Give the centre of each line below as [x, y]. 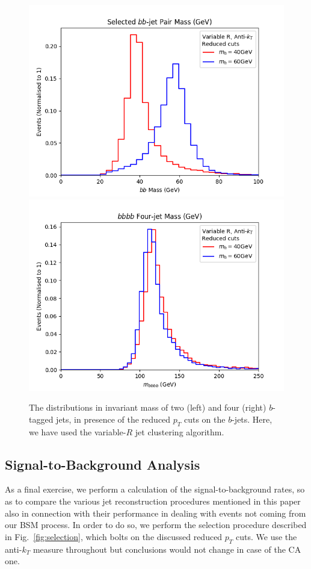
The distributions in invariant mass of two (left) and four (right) [148, 407]
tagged [41, 419]
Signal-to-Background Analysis [103, 464]
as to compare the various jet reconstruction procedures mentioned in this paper [153, 501]
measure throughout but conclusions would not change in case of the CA [167, 549]
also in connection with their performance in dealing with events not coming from [155, 513]
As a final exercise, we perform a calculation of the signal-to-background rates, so [155, 489]
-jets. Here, [252, 419]
